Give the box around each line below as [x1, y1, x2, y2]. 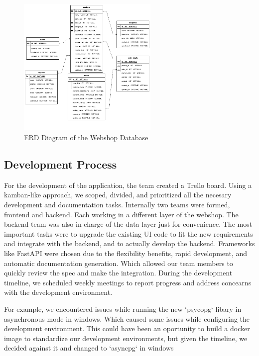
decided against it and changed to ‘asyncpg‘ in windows [4, 343, 174, 353]
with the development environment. [4, 287, 113, 297]
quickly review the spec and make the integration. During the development [4, 267, 233, 278]
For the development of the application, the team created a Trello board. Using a [4, 179, 252, 190]
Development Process [4, 156, 117, 172]
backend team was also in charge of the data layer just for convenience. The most [4, 219, 253, 229]
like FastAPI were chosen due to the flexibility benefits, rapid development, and [4, 248, 247, 258]
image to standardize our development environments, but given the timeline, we [4, 333, 248, 343]
